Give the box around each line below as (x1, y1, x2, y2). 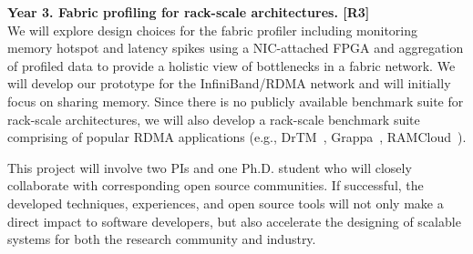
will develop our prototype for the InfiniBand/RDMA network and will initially (7, 74, 451, 93)
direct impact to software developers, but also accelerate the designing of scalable (7, 211, 461, 230)
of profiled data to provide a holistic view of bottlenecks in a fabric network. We (7, 56, 456, 75)
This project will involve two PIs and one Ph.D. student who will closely (7, 157, 412, 177)
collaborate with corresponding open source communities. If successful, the (7, 176, 424, 195)
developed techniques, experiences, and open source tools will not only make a (7, 193, 444, 212)
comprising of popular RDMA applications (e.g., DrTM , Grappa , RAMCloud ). (7, 127, 467, 147)
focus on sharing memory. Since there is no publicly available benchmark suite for (7, 91, 464, 110)
